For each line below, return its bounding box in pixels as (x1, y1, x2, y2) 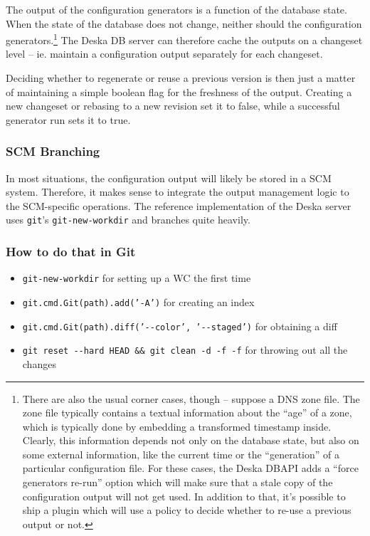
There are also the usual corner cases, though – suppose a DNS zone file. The (22, 391, 360, 406)
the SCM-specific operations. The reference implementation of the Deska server (6, 198, 351, 213)
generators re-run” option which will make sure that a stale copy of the (22, 475, 333, 490)
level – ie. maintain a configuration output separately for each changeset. (6, 46, 323, 61)
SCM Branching (6, 142, 100, 160)
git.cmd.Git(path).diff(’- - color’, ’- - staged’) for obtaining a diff (22, 318, 337, 333)
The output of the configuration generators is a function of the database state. (6, 2, 347, 16)
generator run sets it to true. (6, 112, 131, 127)
